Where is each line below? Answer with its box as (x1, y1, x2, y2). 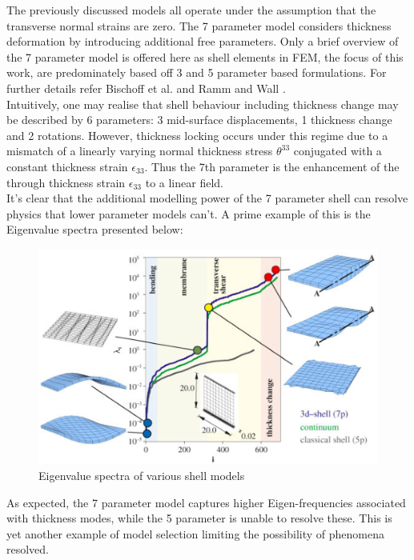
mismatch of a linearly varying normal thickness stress (6, 142, 273, 159)
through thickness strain (6, 174, 126, 190)
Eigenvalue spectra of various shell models (38, 467, 245, 484)
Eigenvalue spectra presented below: (6, 221, 183, 238)
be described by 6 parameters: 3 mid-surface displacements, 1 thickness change (6, 111, 392, 128)
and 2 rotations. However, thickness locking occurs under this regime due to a (6, 126, 388, 143)
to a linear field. (145, 174, 223, 190)
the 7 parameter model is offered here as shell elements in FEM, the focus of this (6, 48, 404, 65)
